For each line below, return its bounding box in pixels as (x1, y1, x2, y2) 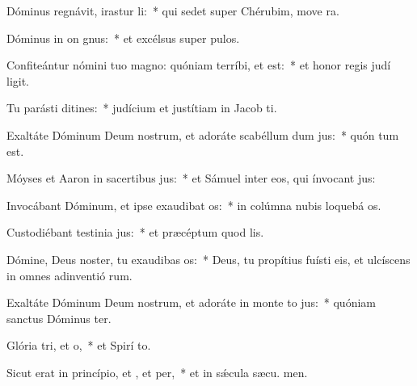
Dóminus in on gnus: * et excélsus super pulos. (6, 29, 240, 46)
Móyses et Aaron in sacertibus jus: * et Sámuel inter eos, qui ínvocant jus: (6, 170, 376, 187)
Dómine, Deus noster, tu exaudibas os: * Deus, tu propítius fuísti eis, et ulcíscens (6, 250, 411, 267)
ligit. (6, 72, 30, 89)
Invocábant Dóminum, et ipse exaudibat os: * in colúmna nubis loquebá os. (6, 196, 381, 213)
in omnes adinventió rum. (6, 266, 133, 283)
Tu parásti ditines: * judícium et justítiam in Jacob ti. (6, 99, 277, 116)
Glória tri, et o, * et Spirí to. (6, 337, 151, 354)
